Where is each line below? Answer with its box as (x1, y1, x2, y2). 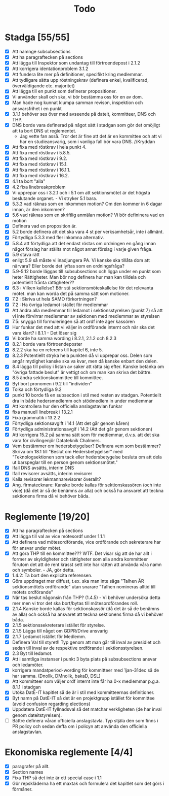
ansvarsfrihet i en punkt (12, 105, 62, 112)
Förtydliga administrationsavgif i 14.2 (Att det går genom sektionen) (12, 426, 153, 432)
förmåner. (12, 786, 33, 792)
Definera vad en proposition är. (12, 223, 77, 229)
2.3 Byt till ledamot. (12, 650, 53, 656)
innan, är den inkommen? (12, 207, 65, 213)
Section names (12, 769, 44, 775)
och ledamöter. (12, 662, 44, 668)
